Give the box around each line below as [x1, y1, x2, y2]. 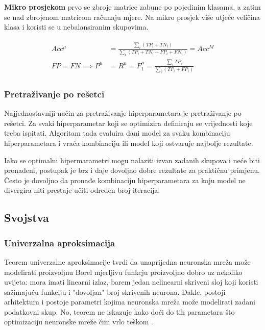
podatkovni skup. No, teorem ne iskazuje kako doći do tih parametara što [4, 306, 235, 317]
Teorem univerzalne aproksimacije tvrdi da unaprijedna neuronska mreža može [4, 256, 251, 267]
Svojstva [4, 210, 49, 225]
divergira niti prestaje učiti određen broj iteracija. [4, 185, 160, 195]
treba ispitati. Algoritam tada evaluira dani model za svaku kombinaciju [4, 128, 230, 138]
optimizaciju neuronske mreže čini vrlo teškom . [4, 316, 153, 327]
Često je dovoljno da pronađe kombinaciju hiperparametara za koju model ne [4, 174, 246, 185]
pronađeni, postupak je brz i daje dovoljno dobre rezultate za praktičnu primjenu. [4, 165, 260, 175]
